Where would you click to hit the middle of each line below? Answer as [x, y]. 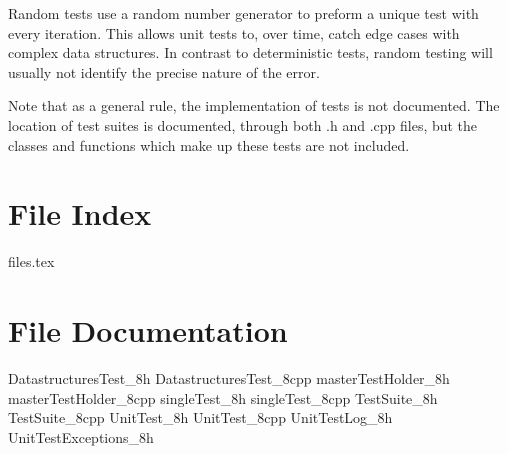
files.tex [31, 261]
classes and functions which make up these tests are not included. [209, 144]
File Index [80, 213]
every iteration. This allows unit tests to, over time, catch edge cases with [234, 32]
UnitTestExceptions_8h [81, 436]
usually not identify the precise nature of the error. [164, 71]
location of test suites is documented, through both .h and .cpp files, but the [243, 124]
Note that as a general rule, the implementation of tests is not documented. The [254, 105]
